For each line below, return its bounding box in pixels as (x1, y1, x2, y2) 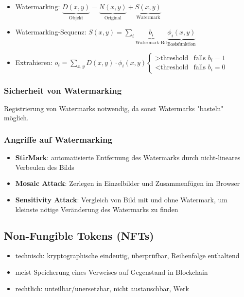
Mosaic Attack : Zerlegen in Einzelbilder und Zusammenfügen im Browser (15, 178, 240, 188)
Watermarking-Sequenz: (15, 27, 87, 37)
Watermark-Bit (135, 40, 168, 45)
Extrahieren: (15, 57, 52, 67)
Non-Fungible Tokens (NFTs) (4, 228, 154, 243)
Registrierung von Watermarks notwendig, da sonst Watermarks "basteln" (4, 103, 224, 113)
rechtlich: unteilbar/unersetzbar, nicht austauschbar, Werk (15, 283, 189, 293)
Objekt (69, 15, 84, 20)
